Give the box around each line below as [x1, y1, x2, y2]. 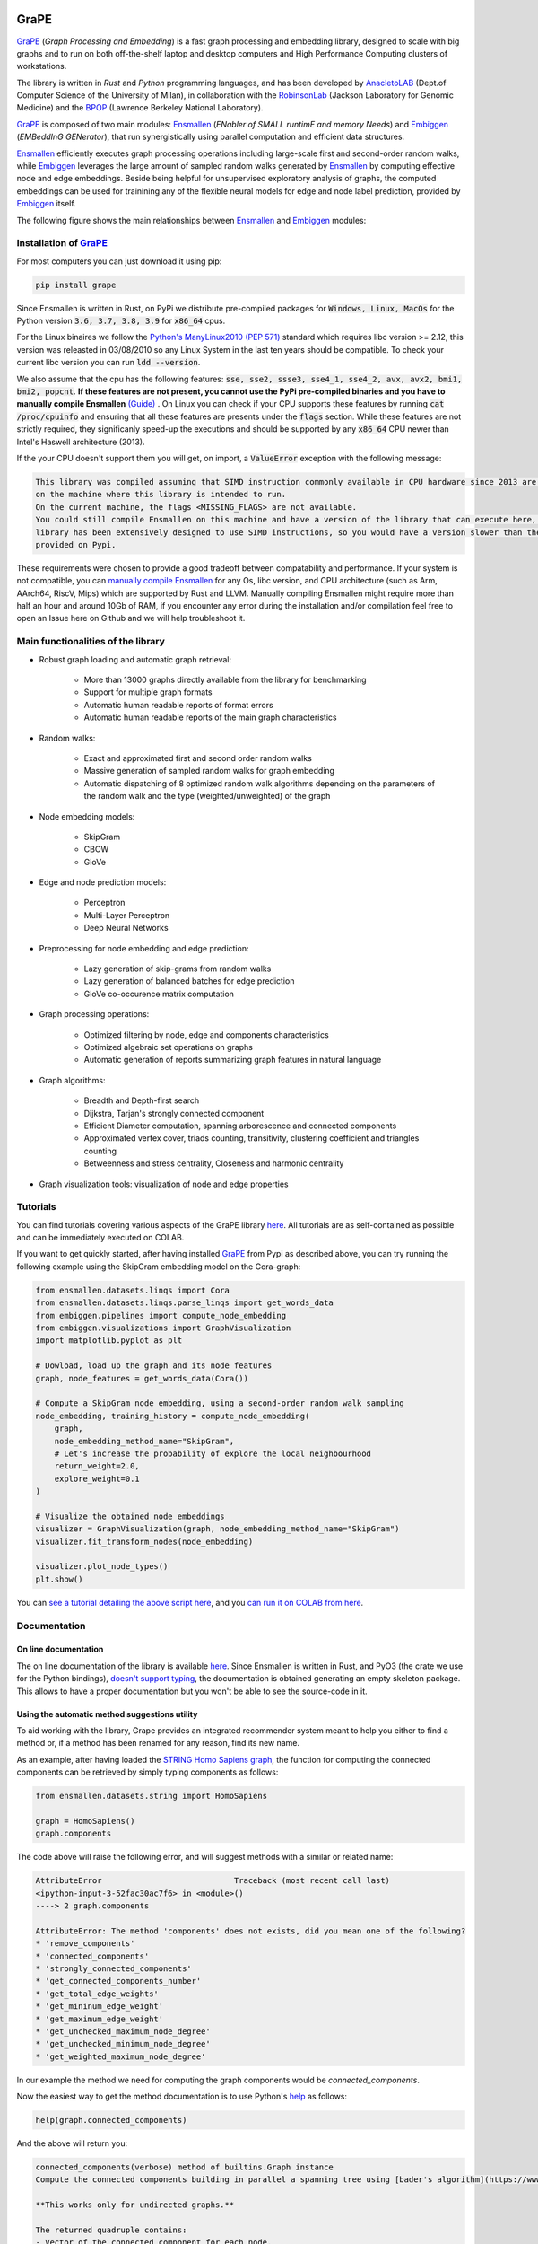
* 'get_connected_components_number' [35, 1976, 202, 1986]
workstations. [16, 61, 67, 72]
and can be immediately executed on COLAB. [16, 1232, 185, 1243]
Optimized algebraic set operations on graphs [83, 1042, 253, 1052]
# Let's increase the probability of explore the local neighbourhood [54, 1448, 372, 1459]
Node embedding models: [39, 811, 135, 821]
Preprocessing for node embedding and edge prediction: [39, 942, 249, 953]
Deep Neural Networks [83, 923, 169, 934]
